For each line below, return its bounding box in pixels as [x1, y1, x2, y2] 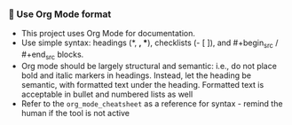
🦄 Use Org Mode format [8, 8, 112, 20]
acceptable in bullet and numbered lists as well [20, 89, 193, 99]
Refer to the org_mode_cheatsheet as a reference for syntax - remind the [20, 98, 283, 109]
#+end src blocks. [20, 49, 84, 61]
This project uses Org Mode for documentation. [20, 28, 196, 39]
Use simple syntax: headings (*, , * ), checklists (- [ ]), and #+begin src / [20, 37, 279, 51]
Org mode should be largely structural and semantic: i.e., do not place [20, 60, 277, 71]
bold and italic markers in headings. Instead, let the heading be [20, 70, 252, 81]
